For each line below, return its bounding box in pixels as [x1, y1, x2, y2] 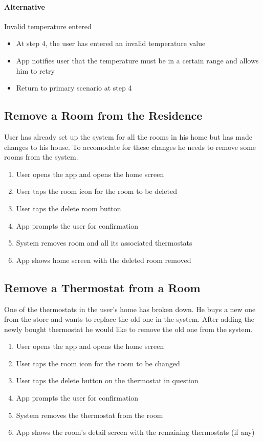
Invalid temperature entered [4, 20, 92, 31]
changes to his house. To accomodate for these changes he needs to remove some [4, 141, 256, 152]
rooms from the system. [4, 151, 78, 162]
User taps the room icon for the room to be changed [16, 358, 180, 368]
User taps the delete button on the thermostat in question [16, 375, 199, 386]
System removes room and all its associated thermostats [16, 237, 192, 248]
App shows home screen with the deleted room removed [16, 254, 191, 265]
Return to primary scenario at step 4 [16, 82, 132, 93]
